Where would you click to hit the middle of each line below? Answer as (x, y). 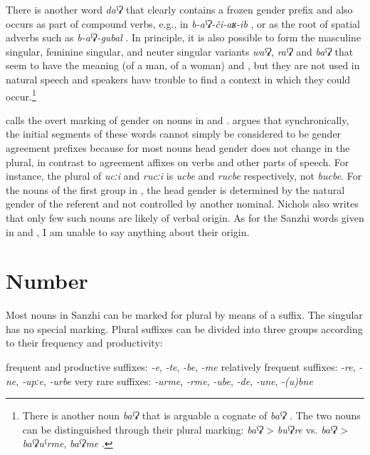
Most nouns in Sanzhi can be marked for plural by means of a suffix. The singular (184, 315)
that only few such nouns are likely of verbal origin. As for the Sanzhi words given (185, 217)
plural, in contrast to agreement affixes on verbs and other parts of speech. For (178, 162)
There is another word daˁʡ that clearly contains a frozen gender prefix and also (179, 9)
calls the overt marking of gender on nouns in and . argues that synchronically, (178, 119)
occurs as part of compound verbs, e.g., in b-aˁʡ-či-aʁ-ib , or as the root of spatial (183, 23)
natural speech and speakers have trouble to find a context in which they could (178, 79)
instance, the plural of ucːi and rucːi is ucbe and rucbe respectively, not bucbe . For (184, 176)
